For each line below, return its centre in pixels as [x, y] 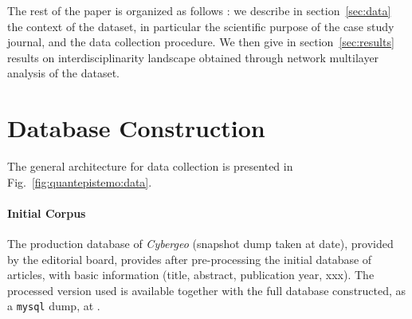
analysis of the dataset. [64, 73]
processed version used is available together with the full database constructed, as [207, 290]
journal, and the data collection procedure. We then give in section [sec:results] [201, 42]
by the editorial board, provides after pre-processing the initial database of [190, 259]
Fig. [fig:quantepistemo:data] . [80, 181]
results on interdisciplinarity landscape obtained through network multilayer [193, 57]
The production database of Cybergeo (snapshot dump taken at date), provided [200, 244]
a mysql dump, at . [54, 306]
